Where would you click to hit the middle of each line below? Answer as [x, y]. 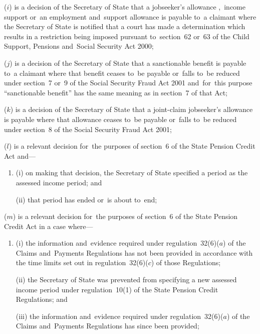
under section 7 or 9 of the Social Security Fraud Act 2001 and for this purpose [128, 83]
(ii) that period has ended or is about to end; [86, 199]
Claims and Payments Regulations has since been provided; [107, 326]
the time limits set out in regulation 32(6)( [82, 262]
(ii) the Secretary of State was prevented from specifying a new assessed [126, 280]
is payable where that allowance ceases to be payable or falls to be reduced [120, 119]
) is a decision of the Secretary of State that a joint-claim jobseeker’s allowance [132, 109]
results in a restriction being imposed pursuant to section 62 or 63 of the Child [127, 36]
